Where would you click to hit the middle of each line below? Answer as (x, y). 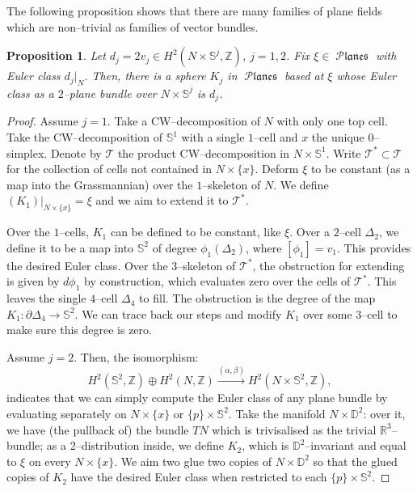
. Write (343, 152)
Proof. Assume (42, 121)
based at (304, 76)
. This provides (374, 247)
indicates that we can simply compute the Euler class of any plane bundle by (197, 398)
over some (328, 313)
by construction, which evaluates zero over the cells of (217, 281)
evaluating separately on (67, 413)
